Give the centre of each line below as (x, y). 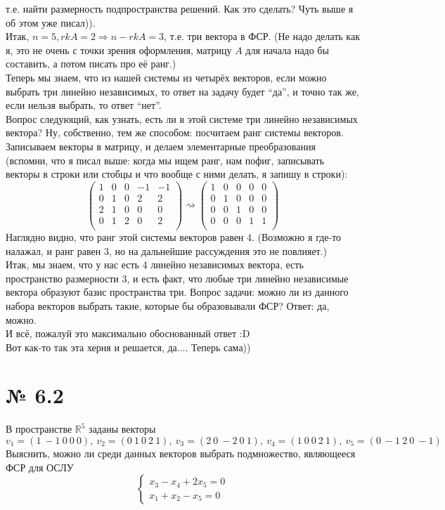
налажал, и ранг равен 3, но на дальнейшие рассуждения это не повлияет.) (167, 250)
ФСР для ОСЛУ (40, 467)
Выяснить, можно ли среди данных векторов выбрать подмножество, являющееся (181, 453)
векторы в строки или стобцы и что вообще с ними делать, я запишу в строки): (177, 174)
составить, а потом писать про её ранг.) (91, 64)
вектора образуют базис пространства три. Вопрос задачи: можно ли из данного (177, 292)
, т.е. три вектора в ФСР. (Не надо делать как (262, 36)
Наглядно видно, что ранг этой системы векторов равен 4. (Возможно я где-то (174, 236)
